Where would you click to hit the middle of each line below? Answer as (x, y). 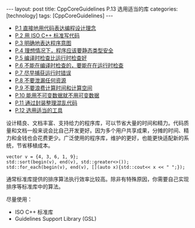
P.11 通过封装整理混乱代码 (46, 103)
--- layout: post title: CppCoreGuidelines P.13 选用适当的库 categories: (92, 9)
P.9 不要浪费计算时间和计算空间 (53, 88)
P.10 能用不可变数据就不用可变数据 (57, 95)
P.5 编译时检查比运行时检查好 (51, 58)
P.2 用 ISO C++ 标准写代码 (47, 35)
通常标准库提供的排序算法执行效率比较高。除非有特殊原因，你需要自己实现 (97, 179)
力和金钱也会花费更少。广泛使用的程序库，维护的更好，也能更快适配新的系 (97, 138)
